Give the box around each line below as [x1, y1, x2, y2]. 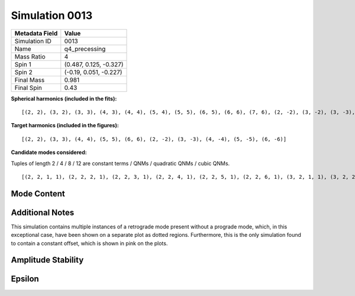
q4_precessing [64, 44, 106, 53]
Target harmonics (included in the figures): [11, 122, 120, 129]
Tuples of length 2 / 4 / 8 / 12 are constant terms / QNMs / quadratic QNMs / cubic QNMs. [11, 160, 230, 167]
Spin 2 [14, 68, 33, 76]
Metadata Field [14, 29, 58, 37]
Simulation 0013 [11, 9, 93, 22]
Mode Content [11, 188, 65, 198]
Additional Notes [11, 207, 75, 217]
